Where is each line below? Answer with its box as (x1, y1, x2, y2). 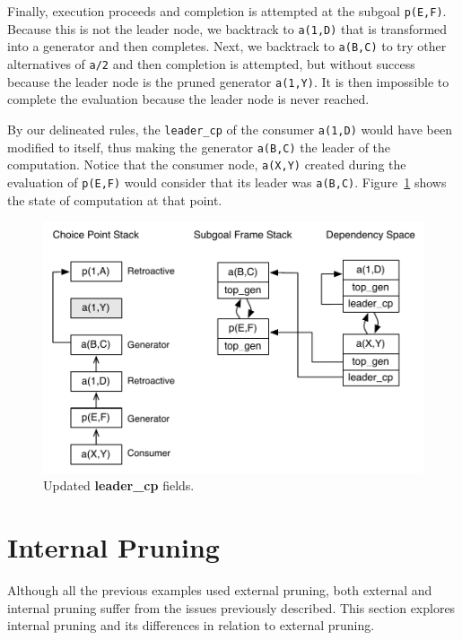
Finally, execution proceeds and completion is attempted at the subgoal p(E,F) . (7, 2, 447, 20)
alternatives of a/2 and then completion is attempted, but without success (7, 54, 415, 73)
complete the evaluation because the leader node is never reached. (7, 90, 370, 108)
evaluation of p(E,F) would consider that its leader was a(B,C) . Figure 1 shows (7, 172, 447, 191)
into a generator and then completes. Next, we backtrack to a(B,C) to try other (7, 37, 447, 56)
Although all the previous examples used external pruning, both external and (7, 581, 432, 600)
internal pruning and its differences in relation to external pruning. (7, 616, 375, 635)
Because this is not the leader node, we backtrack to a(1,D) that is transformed (7, 19, 448, 38)
